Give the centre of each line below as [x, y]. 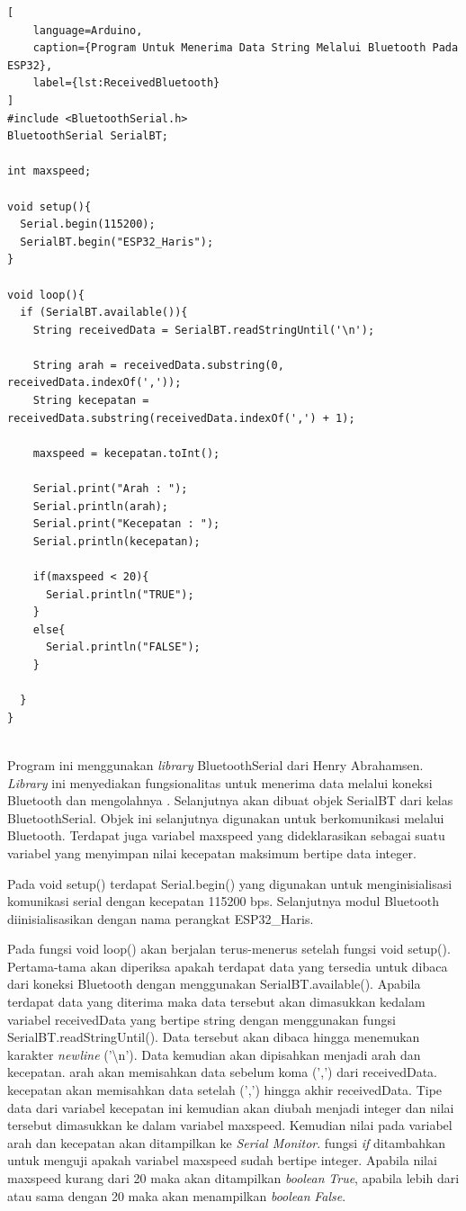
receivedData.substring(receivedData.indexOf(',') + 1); [181, 418]
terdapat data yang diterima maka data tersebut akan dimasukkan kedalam [216, 1002]
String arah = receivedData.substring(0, [158, 365]
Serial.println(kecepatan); [116, 541]
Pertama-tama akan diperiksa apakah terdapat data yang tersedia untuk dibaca [228, 966]
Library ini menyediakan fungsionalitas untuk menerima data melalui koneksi [220, 782]
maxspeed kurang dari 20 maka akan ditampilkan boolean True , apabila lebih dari [233, 1178]
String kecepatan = [91, 401]
